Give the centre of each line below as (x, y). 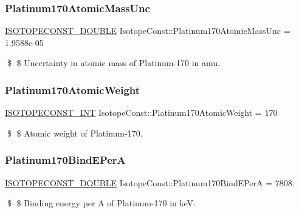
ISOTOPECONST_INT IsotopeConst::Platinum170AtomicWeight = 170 (141, 113)
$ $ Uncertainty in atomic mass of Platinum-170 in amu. (113, 63)
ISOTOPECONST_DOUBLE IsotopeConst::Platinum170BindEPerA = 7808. (150, 182)
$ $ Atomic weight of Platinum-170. (75, 133)
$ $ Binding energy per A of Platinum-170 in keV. (101, 203)
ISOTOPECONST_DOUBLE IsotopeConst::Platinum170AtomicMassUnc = (148, 31)
